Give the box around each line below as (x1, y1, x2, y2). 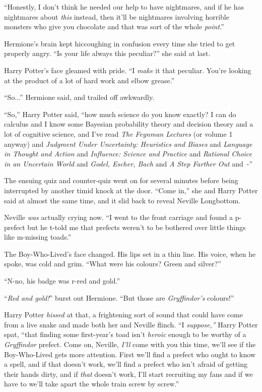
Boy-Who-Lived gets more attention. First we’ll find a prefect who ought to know (4, 349, 255, 359)
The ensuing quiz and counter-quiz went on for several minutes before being (4, 175, 238, 186)
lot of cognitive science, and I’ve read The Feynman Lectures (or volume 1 (4, 128, 233, 139)
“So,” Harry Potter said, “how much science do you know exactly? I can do (4, 108, 236, 119)
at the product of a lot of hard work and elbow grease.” (4, 75, 175, 85)
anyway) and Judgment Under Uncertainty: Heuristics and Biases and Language (4, 138, 252, 149)
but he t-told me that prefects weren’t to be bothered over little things (27, 221, 246, 232)
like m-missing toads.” (4, 232, 72, 242)
